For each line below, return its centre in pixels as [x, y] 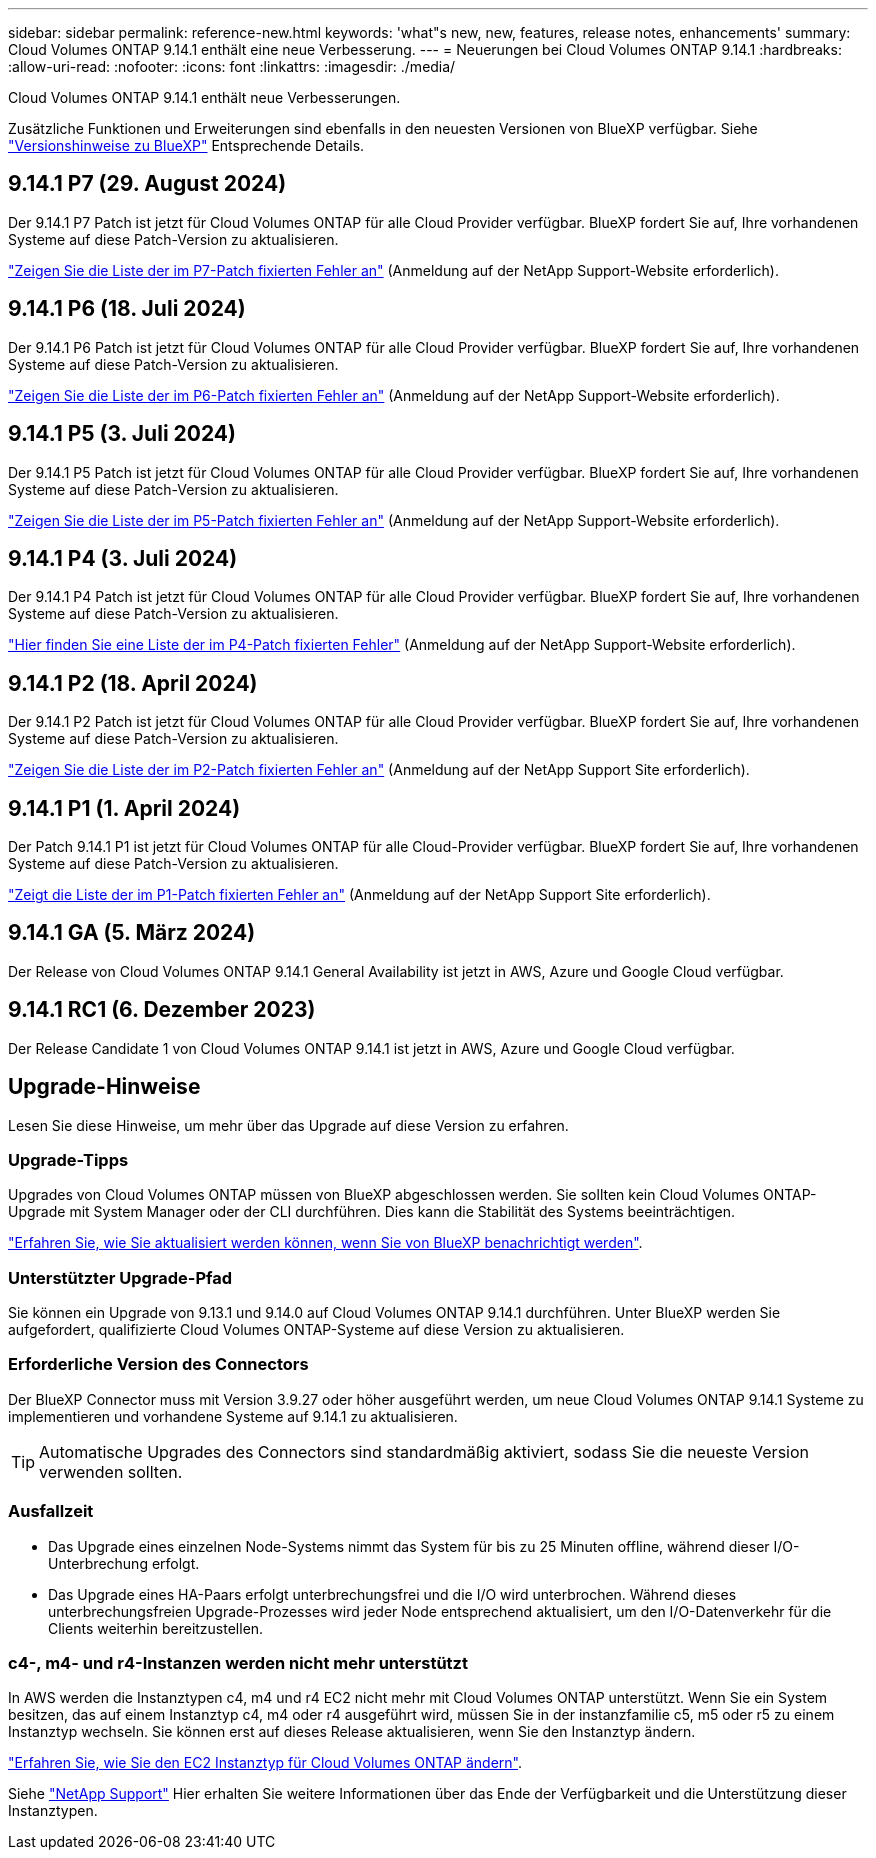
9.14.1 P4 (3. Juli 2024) [123, 558]
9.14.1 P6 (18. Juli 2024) [127, 309]
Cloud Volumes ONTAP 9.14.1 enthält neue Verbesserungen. [204, 97]
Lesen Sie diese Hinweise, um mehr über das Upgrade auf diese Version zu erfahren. [288, 1125]
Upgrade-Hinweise [104, 1087]
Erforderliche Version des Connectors [158, 1364]
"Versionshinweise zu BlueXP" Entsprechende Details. [186, 145]
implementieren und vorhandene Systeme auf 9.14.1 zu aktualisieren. [233, 1416]
